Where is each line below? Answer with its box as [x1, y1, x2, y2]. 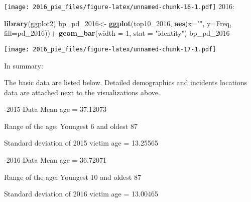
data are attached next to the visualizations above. [4, 87, 160, 97]
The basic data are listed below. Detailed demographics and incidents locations [4, 77, 247, 88]
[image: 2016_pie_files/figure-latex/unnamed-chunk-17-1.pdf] [4, 45, 216, 53]
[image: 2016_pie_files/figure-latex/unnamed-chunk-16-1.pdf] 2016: [4, 1, 234, 11]
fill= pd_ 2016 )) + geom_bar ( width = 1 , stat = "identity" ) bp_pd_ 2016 [4, 28, 230, 38]
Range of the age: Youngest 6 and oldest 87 [4, 120, 138, 131]
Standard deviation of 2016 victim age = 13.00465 [4, 188, 158, 199]
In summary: [4, 60, 43, 71]
